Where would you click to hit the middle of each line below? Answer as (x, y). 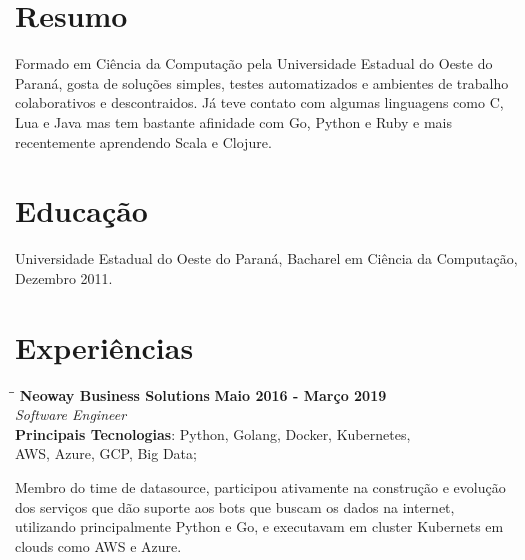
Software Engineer (71, 414)
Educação (81, 210)
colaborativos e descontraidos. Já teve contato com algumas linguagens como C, (259, 102)
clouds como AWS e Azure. (98, 545)
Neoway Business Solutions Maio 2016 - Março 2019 (203, 394)
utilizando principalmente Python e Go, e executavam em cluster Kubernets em (259, 526)
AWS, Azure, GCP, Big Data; (106, 453)
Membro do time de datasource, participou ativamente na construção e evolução (260, 486)
